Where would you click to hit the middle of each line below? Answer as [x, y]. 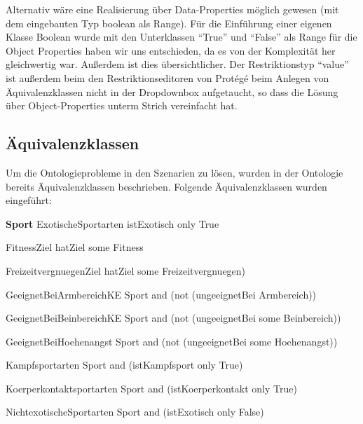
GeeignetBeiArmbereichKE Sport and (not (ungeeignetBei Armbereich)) [161, 294]
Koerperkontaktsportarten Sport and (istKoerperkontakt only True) [151, 388]
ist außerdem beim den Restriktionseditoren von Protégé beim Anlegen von [167, 77]
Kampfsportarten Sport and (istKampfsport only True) [124, 365]
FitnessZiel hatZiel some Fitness [75, 247]
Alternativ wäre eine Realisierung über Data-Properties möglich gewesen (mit [172, 9]
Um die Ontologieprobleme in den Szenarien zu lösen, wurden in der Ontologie [174, 172]
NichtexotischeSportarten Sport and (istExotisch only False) [135, 412]
